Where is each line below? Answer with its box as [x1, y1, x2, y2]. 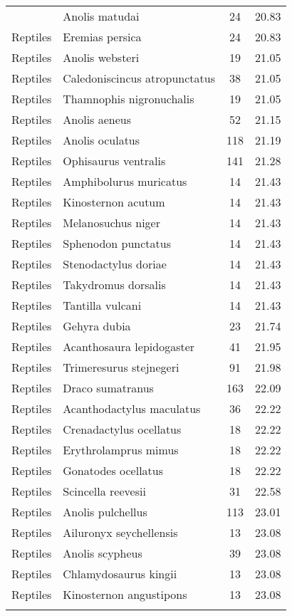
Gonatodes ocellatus [63, 462, 164, 479]
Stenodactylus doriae [63, 256, 167, 272]
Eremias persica [63, 28, 142, 45]
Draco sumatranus [63, 380, 154, 396]
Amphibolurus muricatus [63, 173, 187, 189]
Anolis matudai [63, 8, 140, 24]
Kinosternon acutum [63, 194, 165, 210]
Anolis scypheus [63, 545, 142, 561]
